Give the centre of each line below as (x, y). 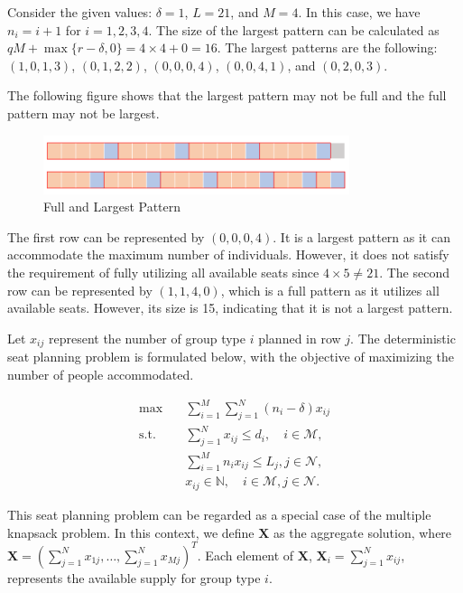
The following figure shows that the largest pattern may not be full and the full (227, 95)
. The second (414, 273)
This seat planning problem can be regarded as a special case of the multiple (219, 514)
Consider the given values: (80, 12)
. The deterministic (403, 338)
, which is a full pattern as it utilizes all (330, 290)
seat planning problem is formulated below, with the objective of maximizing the (231, 357)
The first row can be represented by (106, 236)
